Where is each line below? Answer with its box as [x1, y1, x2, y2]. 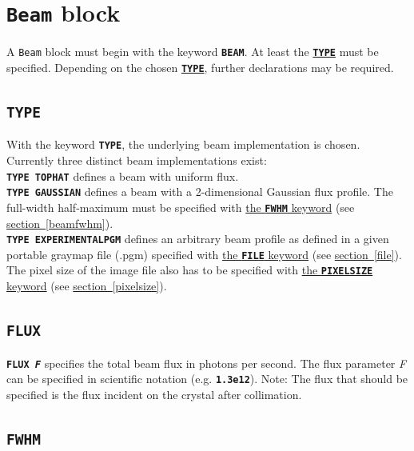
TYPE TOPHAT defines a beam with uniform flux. [6, 167, 239, 184]
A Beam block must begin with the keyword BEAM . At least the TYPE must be [6, 43, 379, 60]
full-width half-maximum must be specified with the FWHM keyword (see [6, 198, 355, 215]
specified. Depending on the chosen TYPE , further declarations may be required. [6, 58, 394, 75]
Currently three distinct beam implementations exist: [6, 152, 267, 168]
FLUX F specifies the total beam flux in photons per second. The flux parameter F [6, 354, 407, 371]
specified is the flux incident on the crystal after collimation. [6, 385, 302, 402]
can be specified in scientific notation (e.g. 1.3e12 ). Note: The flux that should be [6, 370, 408, 387]
